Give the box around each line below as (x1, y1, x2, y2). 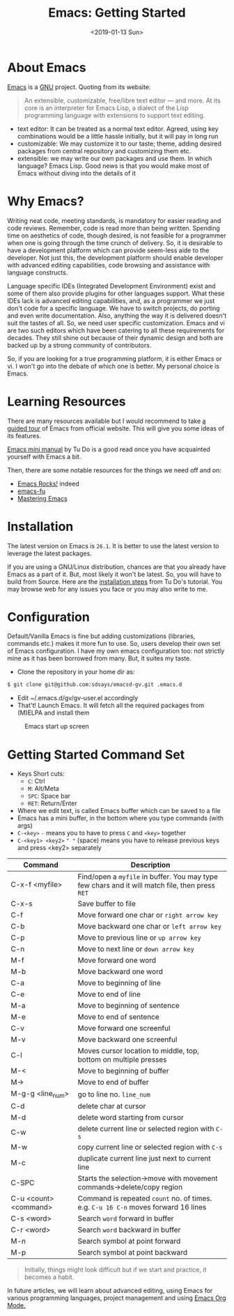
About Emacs (7, 59, 87, 75)
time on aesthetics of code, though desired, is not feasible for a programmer (7, 231, 226, 240)
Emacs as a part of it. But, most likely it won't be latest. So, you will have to (7, 570, 221, 578)
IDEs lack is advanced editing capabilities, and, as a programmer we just (7, 296, 215, 304)
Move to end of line (77, 989, 141, 999)
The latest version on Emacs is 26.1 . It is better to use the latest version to (7, 541, 219, 550)
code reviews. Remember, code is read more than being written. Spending (7, 224, 221, 232)
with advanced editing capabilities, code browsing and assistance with (7, 261, 210, 269)
